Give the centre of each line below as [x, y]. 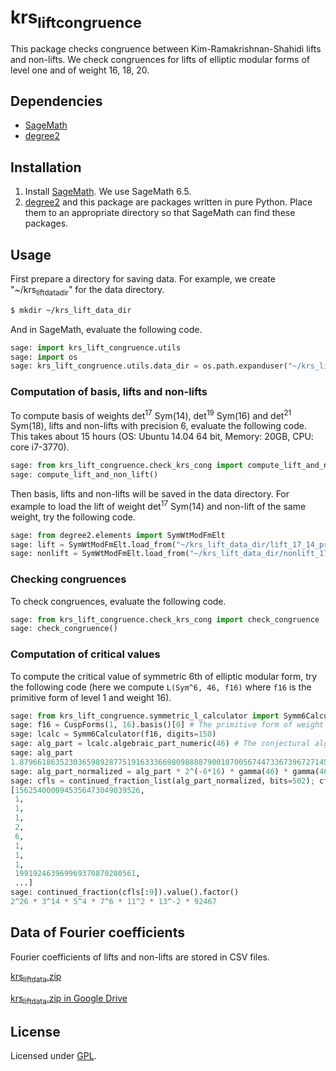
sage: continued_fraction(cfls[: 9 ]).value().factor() [125, 892]
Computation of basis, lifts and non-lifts [109, 392]
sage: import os [44, 357]
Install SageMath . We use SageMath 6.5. [108, 192]
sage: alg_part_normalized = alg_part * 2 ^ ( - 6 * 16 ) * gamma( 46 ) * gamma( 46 [169, 771]
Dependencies [56, 101]
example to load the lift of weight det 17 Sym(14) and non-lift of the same [158, 505]
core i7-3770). [40, 447]
